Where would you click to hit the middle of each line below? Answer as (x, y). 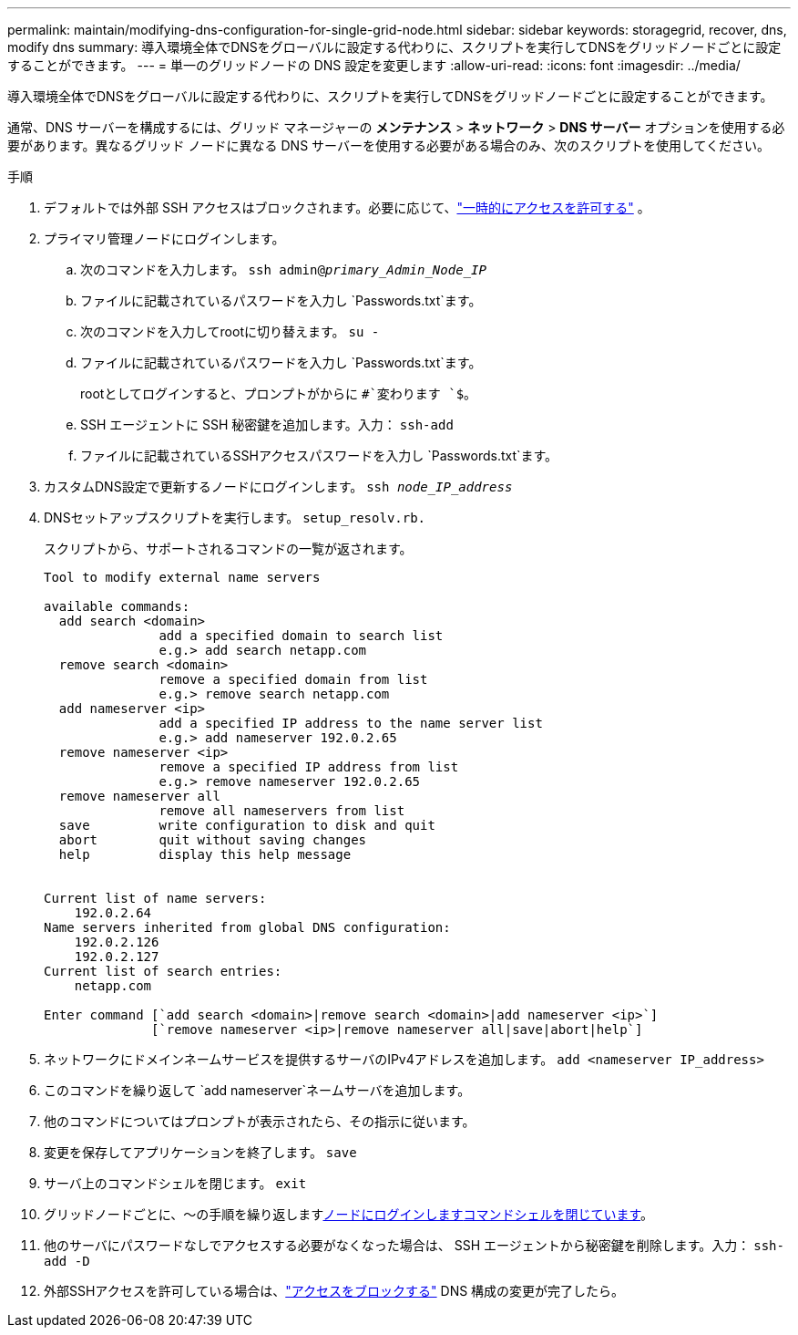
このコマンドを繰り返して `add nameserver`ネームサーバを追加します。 (257, 1090)
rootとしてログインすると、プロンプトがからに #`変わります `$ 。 (279, 393)
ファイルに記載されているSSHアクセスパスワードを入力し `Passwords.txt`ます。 (319, 455)
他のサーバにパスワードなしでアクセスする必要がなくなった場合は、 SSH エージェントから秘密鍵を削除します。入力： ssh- (414, 1245)
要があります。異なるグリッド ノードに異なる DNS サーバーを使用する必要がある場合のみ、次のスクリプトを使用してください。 (389, 145)
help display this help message (205, 854)
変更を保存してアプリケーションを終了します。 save (200, 1152)
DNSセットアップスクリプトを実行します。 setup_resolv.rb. (235, 517)
